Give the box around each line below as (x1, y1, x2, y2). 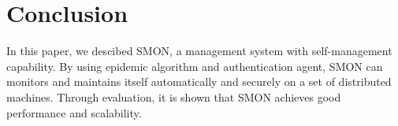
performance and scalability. (6, 104, 142, 120)
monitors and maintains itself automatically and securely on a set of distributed (6, 73, 392, 90)
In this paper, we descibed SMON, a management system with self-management (6, 43, 392, 59)
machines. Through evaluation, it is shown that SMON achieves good (6, 88, 341, 105)
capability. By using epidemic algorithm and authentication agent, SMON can (6, 57, 383, 74)
